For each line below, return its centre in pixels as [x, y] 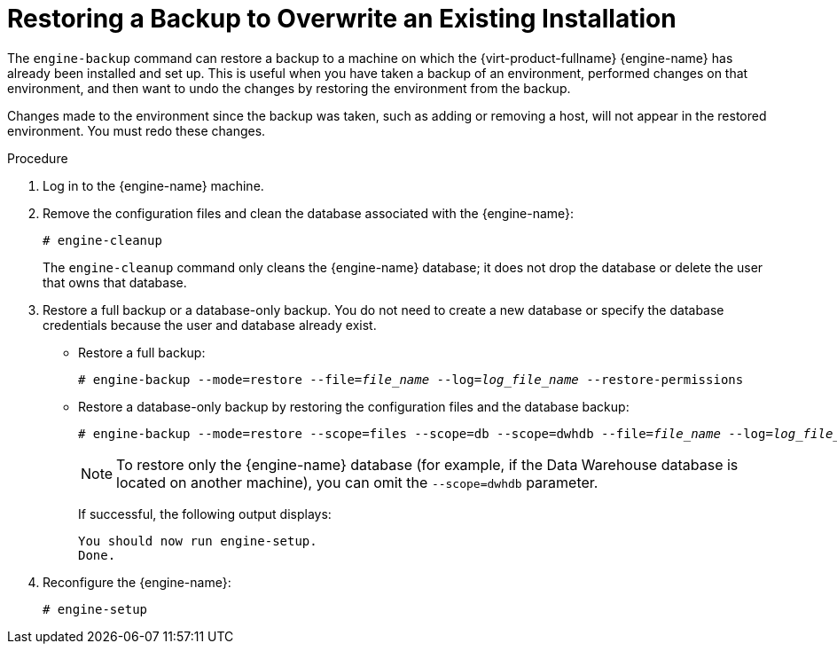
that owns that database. [115, 282]
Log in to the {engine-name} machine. [153, 185]
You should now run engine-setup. [198, 541]
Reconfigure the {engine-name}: [137, 582]
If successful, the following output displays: [205, 514]
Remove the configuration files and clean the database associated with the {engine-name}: [309, 213]
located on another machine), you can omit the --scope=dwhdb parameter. [357, 482]
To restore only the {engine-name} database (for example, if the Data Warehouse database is [427, 464]
